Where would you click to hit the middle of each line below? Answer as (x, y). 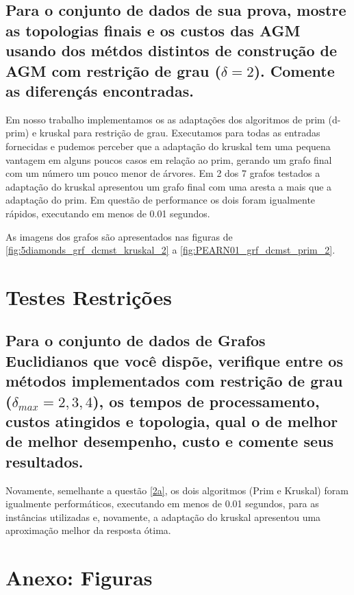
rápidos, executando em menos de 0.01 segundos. (108, 213)
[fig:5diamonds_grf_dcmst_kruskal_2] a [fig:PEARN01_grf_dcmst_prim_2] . (170, 250)
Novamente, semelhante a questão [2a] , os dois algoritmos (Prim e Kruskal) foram (177, 490)
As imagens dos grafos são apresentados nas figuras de (119, 236)
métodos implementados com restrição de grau (174, 381)
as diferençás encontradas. (100, 90)
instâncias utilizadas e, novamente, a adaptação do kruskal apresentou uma (163, 517)
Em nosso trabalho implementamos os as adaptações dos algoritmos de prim (165, 119)
